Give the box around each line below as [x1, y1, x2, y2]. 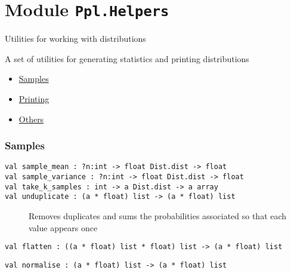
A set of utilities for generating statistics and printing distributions [5, 52, 249, 65]
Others [18, 112, 44, 125]
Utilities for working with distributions [5, 32, 146, 45]
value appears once [29, 221, 98, 234]
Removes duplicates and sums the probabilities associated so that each [29, 210, 287, 222]
